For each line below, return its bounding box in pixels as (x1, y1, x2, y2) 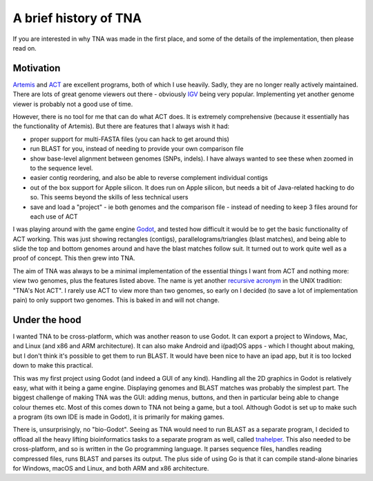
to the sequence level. (30, 163, 93, 172)
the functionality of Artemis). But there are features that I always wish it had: (12, 122, 230, 131)
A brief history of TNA (12, 10, 142, 26)
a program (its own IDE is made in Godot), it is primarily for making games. (12, 412, 224, 421)
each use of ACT (30, 212, 79, 221)
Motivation (12, 62, 61, 74)
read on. (12, 44, 37, 52)
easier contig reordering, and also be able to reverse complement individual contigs (30, 174, 269, 182)
